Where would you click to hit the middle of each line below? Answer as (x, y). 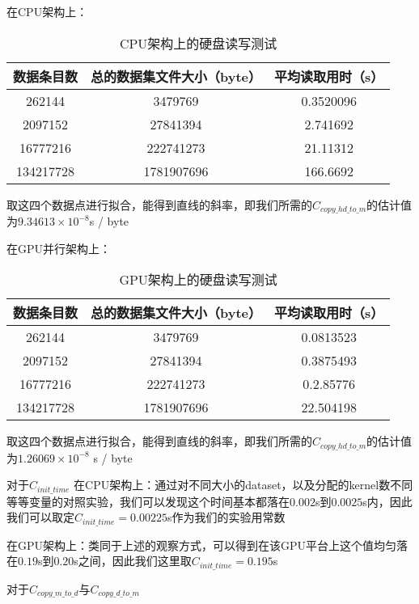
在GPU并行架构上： (59, 248)
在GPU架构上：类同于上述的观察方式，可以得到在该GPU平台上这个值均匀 (202, 545)
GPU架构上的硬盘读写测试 (198, 280)
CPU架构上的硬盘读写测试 (198, 43)
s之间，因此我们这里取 (133, 561)
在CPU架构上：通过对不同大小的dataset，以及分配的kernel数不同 (243, 485)
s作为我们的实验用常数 (226, 517)
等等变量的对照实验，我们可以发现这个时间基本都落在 (148, 501)
